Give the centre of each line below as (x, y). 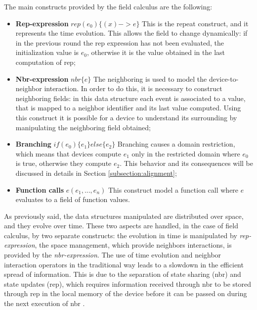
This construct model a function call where (173, 189)
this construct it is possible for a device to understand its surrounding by (126, 117)
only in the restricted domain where (186, 153)
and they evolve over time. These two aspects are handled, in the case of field (121, 226)
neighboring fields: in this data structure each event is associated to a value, (130, 98)
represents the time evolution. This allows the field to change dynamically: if (131, 33)
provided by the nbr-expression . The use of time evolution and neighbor (113, 255)
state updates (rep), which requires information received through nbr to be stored (128, 284)
